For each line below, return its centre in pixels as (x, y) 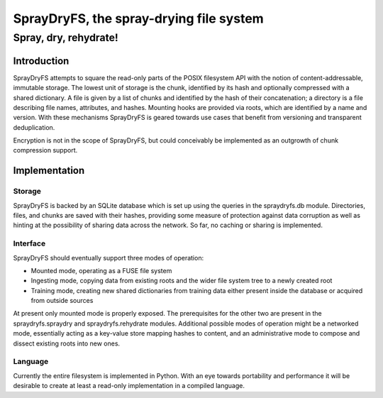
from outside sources (62, 301)
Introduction (41, 61)
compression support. (45, 150)
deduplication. (34, 127)
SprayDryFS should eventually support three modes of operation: (109, 258)
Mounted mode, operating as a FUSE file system (101, 270)
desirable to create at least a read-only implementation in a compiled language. (129, 386)
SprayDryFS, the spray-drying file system (138, 18)
